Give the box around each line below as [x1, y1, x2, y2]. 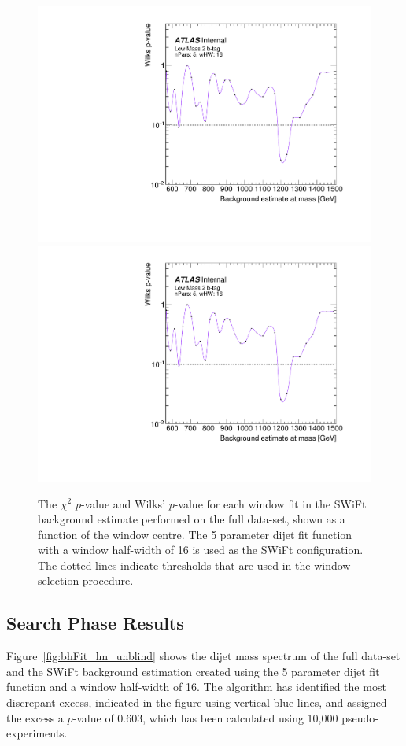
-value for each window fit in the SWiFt [174, 495, 367, 511]
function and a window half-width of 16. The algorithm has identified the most [6, 678, 386, 695]
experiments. [6, 725, 68, 741]
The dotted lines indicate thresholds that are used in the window [38, 556, 351, 573]
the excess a [6, 709, 64, 726]
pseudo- [341, 709, 378, 726]
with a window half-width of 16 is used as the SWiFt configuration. [38, 541, 364, 558]
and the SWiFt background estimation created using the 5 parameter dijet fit [6, 663, 380, 679]
